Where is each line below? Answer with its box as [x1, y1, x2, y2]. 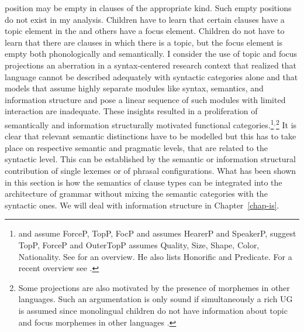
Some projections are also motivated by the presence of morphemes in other [18, 281, 290, 293]
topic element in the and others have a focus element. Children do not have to [5, 25, 285, 37]
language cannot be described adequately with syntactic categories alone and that [5, 70, 298, 83]
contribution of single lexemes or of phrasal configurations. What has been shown [5, 164, 296, 176]
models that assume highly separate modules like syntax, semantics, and [5, 82, 264, 94]
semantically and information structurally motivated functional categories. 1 [5, 117, 274, 131]
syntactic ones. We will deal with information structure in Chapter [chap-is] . [5, 198, 279, 211]
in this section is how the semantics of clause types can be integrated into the [5, 176, 282, 188]
